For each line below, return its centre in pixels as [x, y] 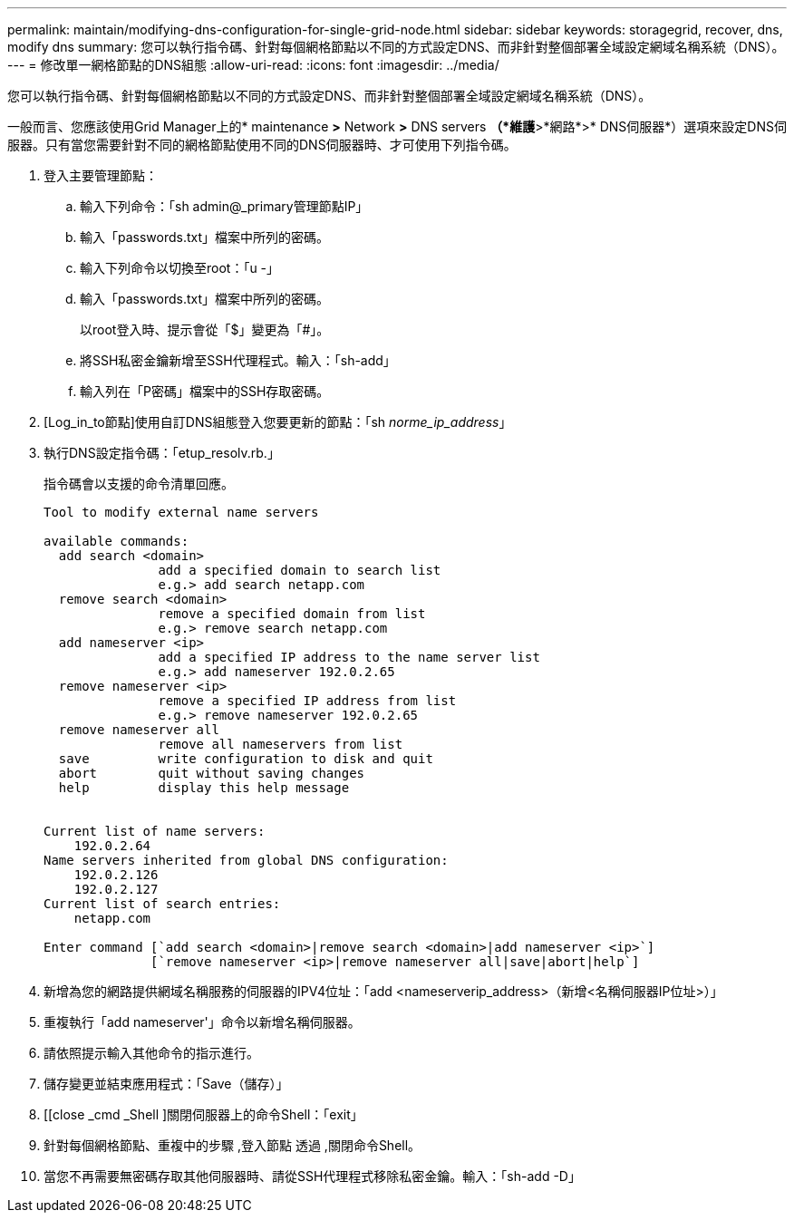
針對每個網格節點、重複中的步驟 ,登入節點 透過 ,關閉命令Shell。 [232, 1145]
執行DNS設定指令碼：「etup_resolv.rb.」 [162, 453]
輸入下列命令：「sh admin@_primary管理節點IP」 [224, 206]
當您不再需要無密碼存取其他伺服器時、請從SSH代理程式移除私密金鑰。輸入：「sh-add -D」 [312, 1176]
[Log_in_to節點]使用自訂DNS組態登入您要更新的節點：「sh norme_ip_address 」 [278, 422]
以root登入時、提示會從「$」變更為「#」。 [205, 329]
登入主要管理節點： [101, 175]
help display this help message [204, 788]
